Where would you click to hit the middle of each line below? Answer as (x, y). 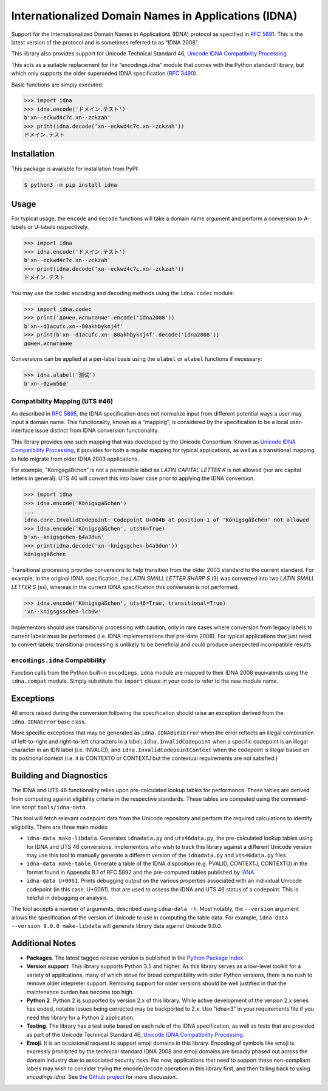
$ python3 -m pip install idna (71, 185)
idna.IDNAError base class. (49, 722)
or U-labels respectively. (58, 227)
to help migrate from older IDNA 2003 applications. (75, 459)
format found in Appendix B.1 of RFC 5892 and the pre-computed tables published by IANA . (141, 872)
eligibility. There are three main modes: (60, 827)
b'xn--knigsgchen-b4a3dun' (64, 537)
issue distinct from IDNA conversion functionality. (97, 430)
